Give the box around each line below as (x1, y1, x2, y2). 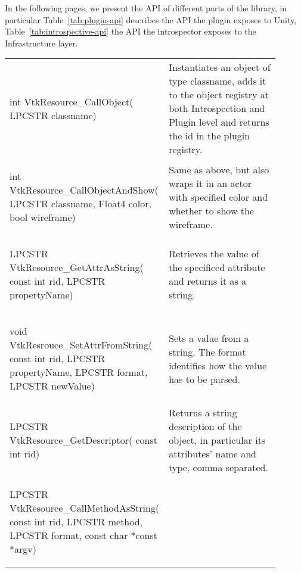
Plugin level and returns (169, 115, 269, 129)
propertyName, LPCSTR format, (10, 365, 148, 379)
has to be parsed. (169, 372, 240, 386)
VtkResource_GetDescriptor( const (10, 433, 158, 447)
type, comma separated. (169, 460, 268, 475)
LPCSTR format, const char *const (10, 528, 158, 543)
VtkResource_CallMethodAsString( (10, 501, 160, 515)
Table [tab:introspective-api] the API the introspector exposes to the (5, 25, 256, 38)
